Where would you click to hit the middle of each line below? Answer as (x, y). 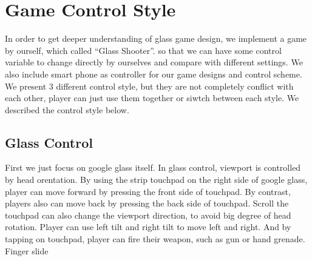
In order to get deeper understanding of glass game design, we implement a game (156, 38)
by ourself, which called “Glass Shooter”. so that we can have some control (143, 50)
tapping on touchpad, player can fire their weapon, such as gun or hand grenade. (155, 239)
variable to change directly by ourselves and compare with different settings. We (154, 62)
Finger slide (27, 250)
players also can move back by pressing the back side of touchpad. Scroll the (147, 203)
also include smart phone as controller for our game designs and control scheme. (154, 74)
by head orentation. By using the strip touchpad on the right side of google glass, (156, 180)
